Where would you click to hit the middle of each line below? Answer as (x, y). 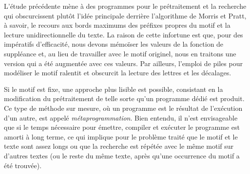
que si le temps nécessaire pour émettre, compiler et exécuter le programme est (122, 127)
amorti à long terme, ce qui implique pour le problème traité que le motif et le (121, 136)
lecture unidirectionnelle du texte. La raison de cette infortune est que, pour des (124, 34)
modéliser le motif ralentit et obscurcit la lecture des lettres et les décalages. (118, 73)
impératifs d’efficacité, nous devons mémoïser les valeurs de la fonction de (114, 44)
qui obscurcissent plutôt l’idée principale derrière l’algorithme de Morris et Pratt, (125, 15)
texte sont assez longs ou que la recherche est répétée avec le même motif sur (119, 146)
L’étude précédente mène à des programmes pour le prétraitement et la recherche (125, 6)
